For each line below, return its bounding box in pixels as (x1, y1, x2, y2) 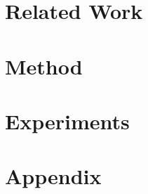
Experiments (5, 106, 130, 135)
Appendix (5, 162, 102, 190)
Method (5, 51, 83, 80)
